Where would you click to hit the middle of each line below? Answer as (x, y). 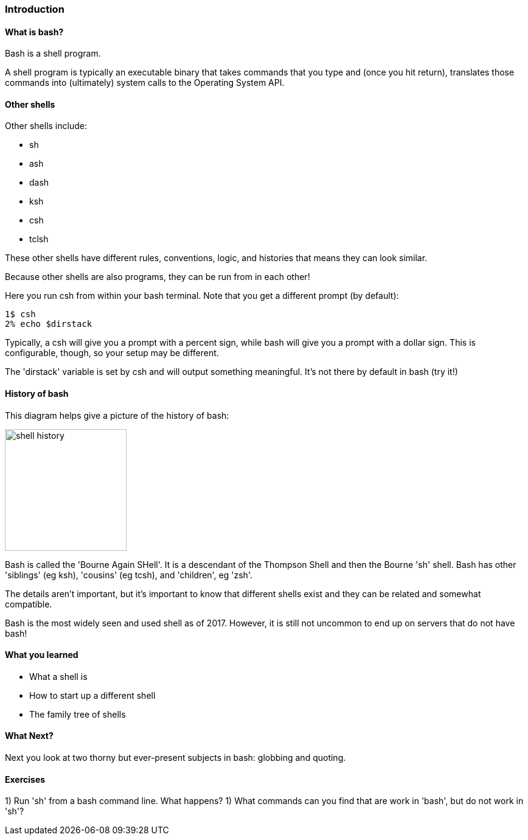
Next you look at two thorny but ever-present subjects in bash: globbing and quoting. (175, 758)
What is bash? (34, 32)
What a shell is (58, 676)
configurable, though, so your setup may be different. (112, 353)
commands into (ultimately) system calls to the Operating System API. (145, 83)
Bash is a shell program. (53, 54)
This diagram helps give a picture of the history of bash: (117, 415)
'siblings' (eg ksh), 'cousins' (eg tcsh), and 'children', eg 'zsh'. (129, 575)
